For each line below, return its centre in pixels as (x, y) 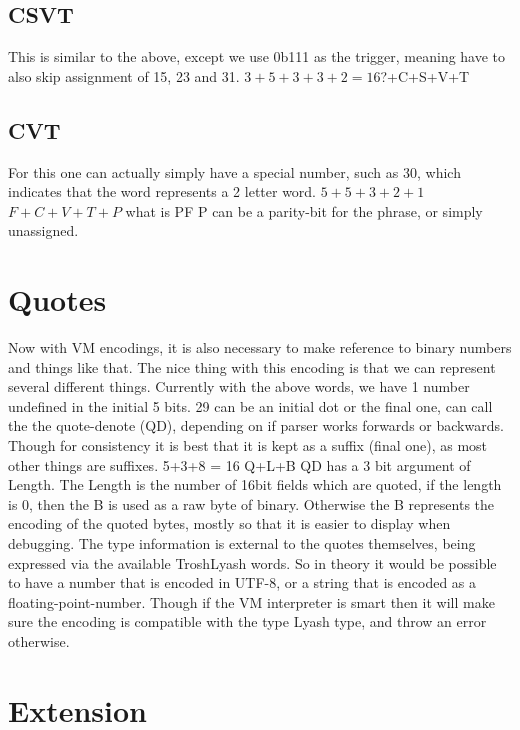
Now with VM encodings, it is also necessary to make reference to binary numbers (260, 347)
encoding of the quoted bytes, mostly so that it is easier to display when (229, 523)
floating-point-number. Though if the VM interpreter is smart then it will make (251, 601)
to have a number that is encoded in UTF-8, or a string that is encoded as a (242, 582)
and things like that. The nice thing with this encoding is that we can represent (252, 366)
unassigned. (43, 230)
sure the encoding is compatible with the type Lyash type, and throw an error (247, 621)
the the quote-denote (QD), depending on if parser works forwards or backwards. (256, 425)
